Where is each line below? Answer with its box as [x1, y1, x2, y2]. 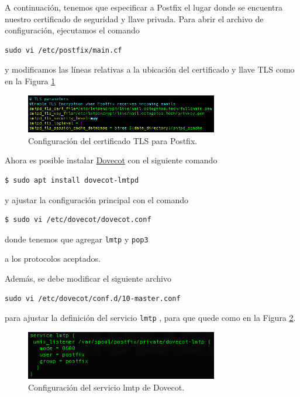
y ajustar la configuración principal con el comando [5, 193, 189, 206]
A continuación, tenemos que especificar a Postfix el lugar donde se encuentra [5, 1, 283, 13]
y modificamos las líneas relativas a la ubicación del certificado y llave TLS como [5, 63, 295, 76]
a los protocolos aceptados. [5, 252, 101, 265]
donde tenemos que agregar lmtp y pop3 [5, 232, 149, 245]
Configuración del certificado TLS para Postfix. [28, 134, 198, 146]
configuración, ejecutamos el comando [5, 24, 140, 36]
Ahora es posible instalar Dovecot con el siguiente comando [5, 154, 218, 166]
